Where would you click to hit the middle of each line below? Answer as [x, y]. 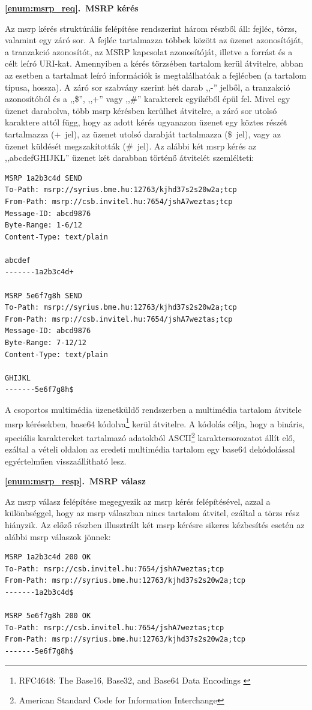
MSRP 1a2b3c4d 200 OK [48, 557]
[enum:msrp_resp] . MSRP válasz [75, 481]
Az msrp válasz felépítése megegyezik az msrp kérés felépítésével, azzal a [138, 501]
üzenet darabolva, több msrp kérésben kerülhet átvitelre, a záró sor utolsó [141, 110]
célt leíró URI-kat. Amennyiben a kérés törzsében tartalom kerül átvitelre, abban [154, 63]
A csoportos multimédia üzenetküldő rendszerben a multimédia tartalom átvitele [153, 409]
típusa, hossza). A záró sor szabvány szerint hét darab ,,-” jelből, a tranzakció [148, 87]
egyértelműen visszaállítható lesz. [66, 461]
